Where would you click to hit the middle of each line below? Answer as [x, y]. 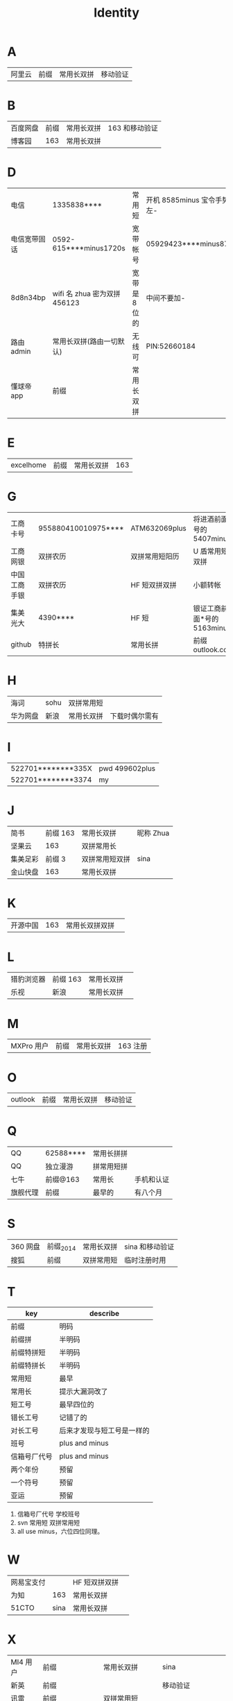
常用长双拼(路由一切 [85, 341]
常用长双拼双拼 [90, 925]
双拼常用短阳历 [155, 556]
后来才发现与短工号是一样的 [105, 1430]
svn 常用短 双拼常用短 [49, 1523]
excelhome [29, 465]
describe [104, 1314]
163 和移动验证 [133, 128]
